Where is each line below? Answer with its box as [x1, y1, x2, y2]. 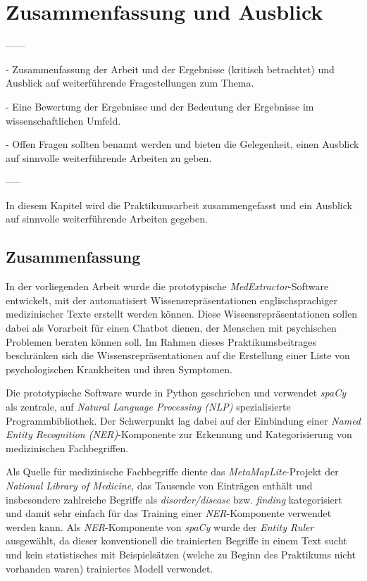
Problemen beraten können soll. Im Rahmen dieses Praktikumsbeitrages [6, 334, 316, 349]
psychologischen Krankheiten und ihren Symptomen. [6, 361, 232, 376]
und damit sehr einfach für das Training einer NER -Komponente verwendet [6, 506, 332, 520]
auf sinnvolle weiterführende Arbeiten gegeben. [6, 211, 208, 226]
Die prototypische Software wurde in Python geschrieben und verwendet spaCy [6, 385, 346, 400]
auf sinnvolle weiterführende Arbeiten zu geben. [6, 150, 212, 165]
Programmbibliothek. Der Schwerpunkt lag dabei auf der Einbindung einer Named [6, 413, 361, 427]
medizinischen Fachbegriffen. [6, 440, 129, 455]
